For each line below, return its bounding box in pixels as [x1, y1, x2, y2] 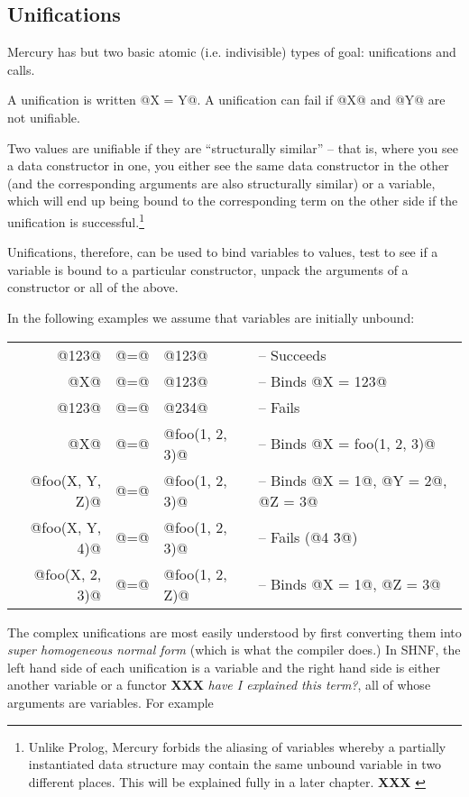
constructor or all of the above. [7, 278, 179, 297]
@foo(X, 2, [33, 563, 102, 584]
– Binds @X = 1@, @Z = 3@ [258, 573, 441, 595]
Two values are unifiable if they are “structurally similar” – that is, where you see [7, 138, 458, 157]
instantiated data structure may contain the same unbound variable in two [28, 755, 442, 774]
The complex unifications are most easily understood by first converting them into [7, 622, 462, 641]
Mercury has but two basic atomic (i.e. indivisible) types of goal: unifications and [7, 42, 456, 61]
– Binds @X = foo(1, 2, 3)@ [258, 433, 436, 454]
